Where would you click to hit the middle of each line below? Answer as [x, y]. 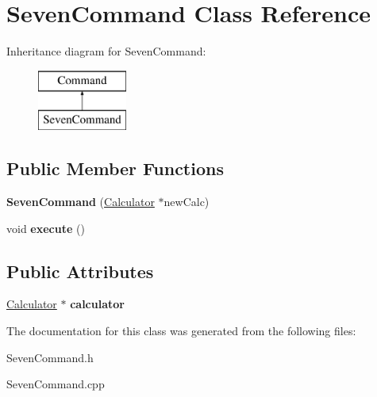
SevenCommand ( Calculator [81, 202]
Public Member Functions [115, 168]
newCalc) [187, 202]
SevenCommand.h [50, 357]
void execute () [46, 228]
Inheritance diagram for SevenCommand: [106, 51]
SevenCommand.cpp [56, 384]
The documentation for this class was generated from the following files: [181, 331]
